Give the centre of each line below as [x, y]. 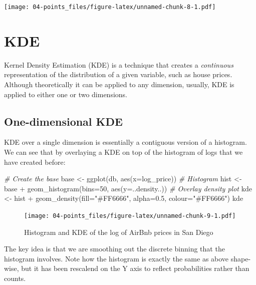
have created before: [35, 162]
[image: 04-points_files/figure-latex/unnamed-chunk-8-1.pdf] [110, 7]
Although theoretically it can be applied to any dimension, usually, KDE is [119, 84]
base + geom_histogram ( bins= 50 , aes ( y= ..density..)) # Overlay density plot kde [128, 188]
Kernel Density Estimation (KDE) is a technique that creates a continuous [119, 64]
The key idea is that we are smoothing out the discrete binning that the [114, 249]
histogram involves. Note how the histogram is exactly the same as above [116, 258]
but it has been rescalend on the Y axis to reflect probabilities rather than [135, 268]
